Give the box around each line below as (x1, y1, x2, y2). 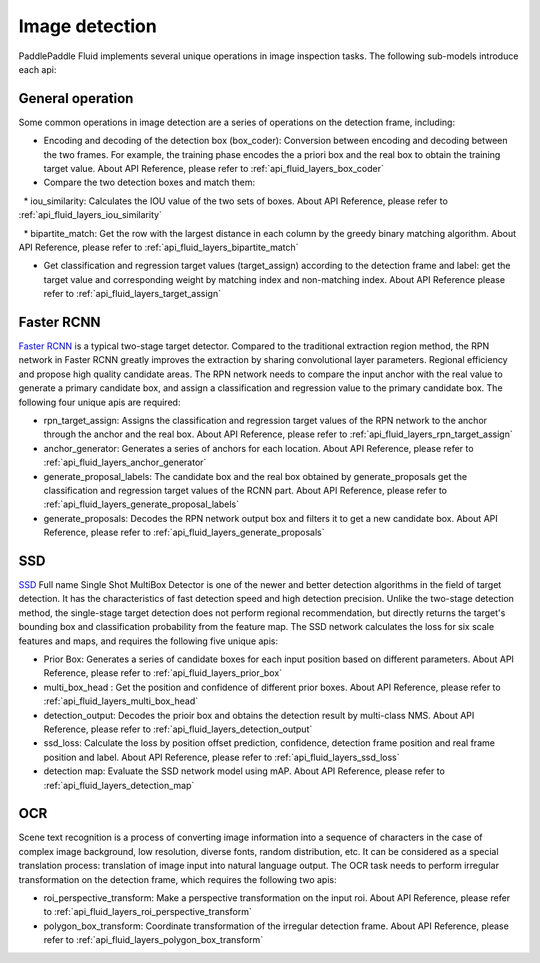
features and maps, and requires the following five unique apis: (18, 635, 279, 647)
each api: (18, 63, 57, 75)
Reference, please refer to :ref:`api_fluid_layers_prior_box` (43, 667, 283, 679)
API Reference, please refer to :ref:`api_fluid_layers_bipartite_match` (18, 241, 299, 253)
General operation (18, 90, 134, 107)
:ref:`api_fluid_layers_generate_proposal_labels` (43, 498, 240, 510)
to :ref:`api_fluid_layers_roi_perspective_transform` (43, 906, 252, 918)
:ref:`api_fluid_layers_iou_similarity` (18, 209, 162, 221)
